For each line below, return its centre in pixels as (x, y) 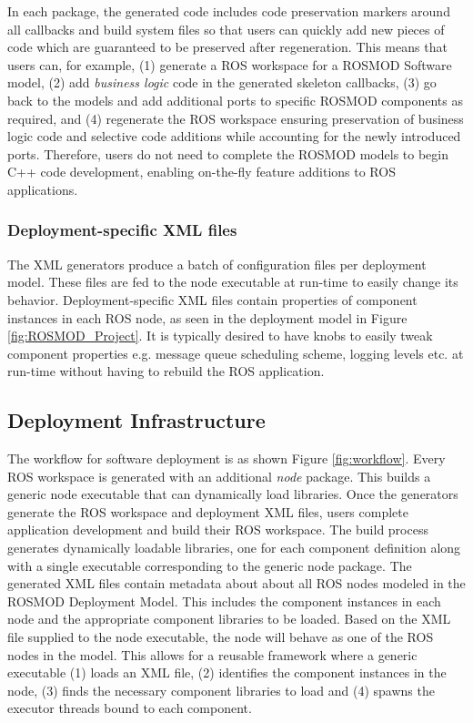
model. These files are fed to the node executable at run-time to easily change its (233, 282)
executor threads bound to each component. (130, 708)
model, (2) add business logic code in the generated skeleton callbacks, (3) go (222, 82)
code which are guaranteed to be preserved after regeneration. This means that (227, 47)
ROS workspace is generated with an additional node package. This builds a (219, 476)
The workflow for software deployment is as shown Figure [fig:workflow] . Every (226, 458)
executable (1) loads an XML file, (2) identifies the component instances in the (227, 672)
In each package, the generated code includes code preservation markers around (229, 11)
